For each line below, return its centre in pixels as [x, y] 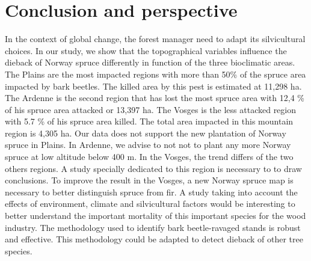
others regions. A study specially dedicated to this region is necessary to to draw [153, 168]
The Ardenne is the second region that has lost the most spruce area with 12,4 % [155, 98]
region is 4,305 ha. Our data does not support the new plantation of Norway [146, 133]
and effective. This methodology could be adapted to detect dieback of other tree [154, 239]
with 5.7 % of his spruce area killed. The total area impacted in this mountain [149, 121]
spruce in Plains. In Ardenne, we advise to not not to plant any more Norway [148, 145]
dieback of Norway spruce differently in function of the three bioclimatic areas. [150, 62]
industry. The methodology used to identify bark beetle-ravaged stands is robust [153, 227]
